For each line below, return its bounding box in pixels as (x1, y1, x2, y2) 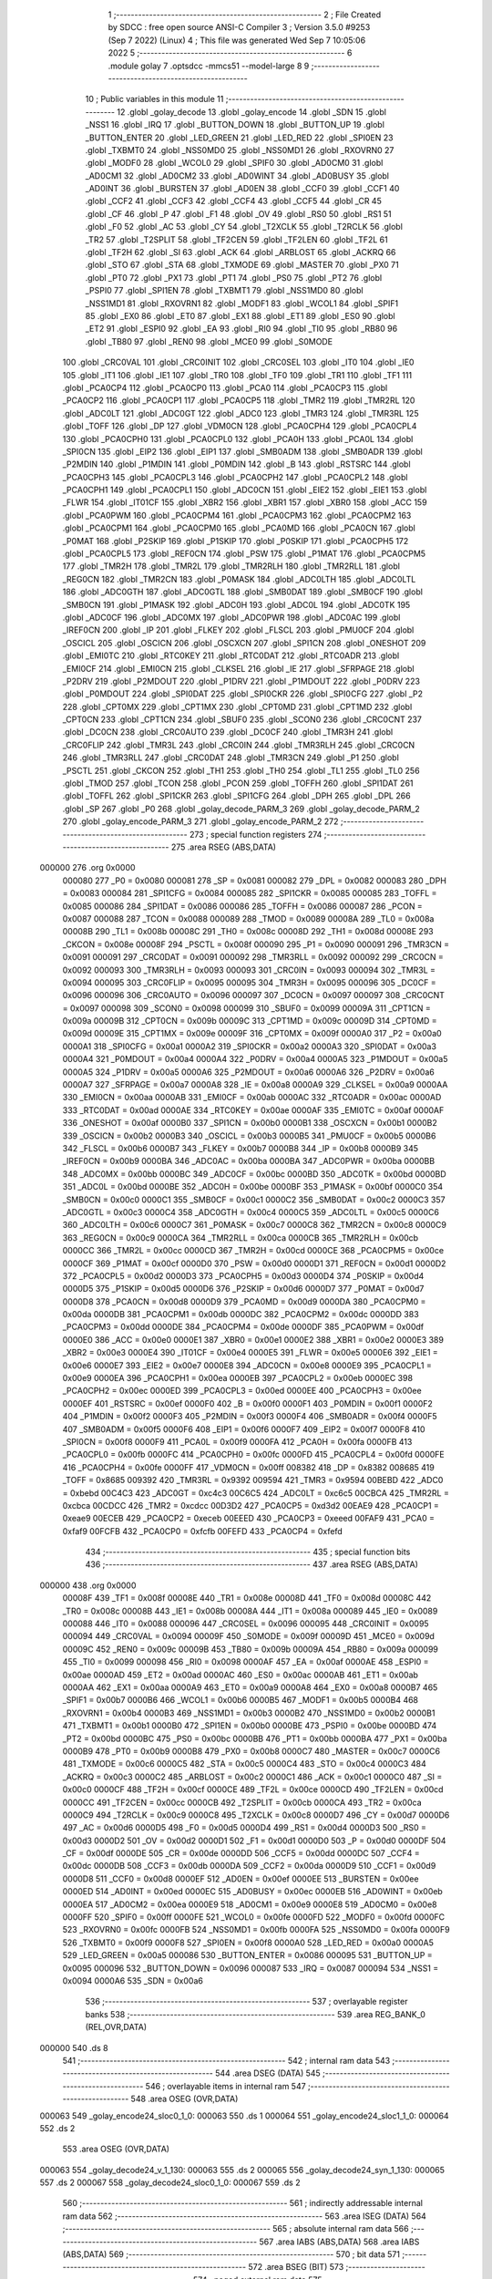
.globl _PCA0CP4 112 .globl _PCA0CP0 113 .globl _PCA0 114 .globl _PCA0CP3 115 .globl (62, 382, 388, 393)
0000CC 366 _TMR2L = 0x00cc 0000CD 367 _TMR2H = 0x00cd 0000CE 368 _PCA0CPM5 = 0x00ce (62, 1245, 445, 1256)
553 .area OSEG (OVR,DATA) (62, 2143, 170, 2155)
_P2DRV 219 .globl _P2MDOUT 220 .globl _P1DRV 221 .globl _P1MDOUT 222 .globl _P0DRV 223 (62, 675, 421, 686)
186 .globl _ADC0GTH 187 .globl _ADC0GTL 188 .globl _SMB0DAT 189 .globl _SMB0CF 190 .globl (62, 586, 424, 597)
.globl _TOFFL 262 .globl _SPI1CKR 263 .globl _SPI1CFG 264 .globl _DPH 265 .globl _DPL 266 (62, 790, 411, 801)
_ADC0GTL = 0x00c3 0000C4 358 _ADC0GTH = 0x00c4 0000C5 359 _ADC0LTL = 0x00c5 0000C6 (62, 1206, 439, 1217)
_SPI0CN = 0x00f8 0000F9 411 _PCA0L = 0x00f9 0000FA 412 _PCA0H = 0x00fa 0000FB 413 (62, 1436, 413, 1447)
